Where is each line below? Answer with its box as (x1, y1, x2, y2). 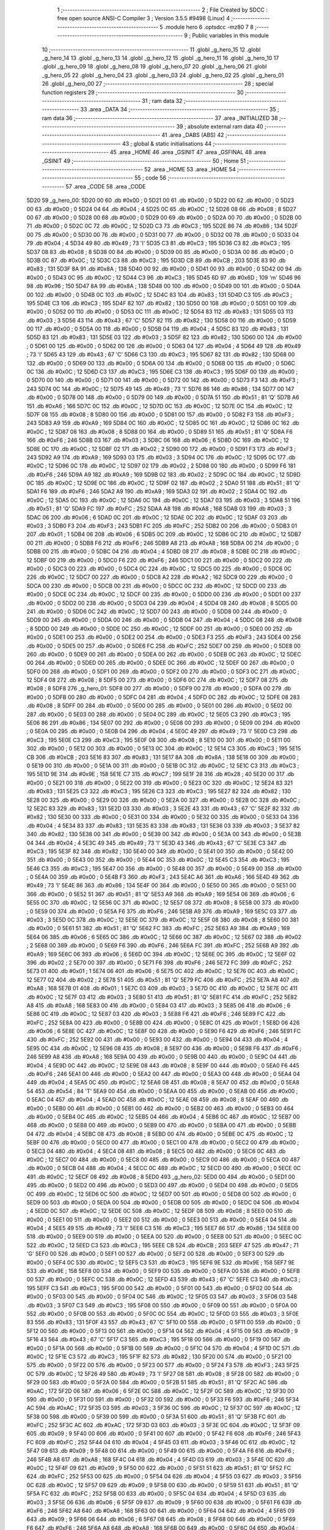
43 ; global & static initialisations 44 (122, 140, 212, 147)
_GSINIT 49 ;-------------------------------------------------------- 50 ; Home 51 (42, 157, 246, 165)
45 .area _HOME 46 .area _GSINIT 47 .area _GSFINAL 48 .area (109, 149, 266, 156)
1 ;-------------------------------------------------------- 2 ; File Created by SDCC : (57, 6, 268, 13)
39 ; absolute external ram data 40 (176, 123, 263, 130)
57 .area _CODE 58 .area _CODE (65, 182, 146, 190)
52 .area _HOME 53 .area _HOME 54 (144, 166, 236, 173)
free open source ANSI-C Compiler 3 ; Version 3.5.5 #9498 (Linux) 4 (57, 15, 230, 22)
